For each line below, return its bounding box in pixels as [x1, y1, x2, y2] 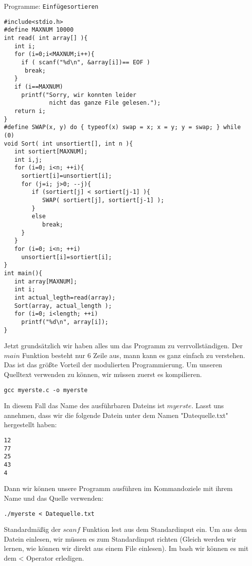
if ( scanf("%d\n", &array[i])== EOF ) [21, 58, 150, 66]
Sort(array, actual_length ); [14, 302, 112, 309]
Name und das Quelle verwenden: [4, 492, 104, 503]
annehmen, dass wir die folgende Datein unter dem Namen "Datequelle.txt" [4, 410, 229, 420]
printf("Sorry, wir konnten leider [21, 91, 137, 98]
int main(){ [4, 270, 42, 277]
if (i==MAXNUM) [14, 83, 63, 90]
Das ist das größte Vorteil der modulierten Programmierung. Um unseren [4, 359, 222, 370]
